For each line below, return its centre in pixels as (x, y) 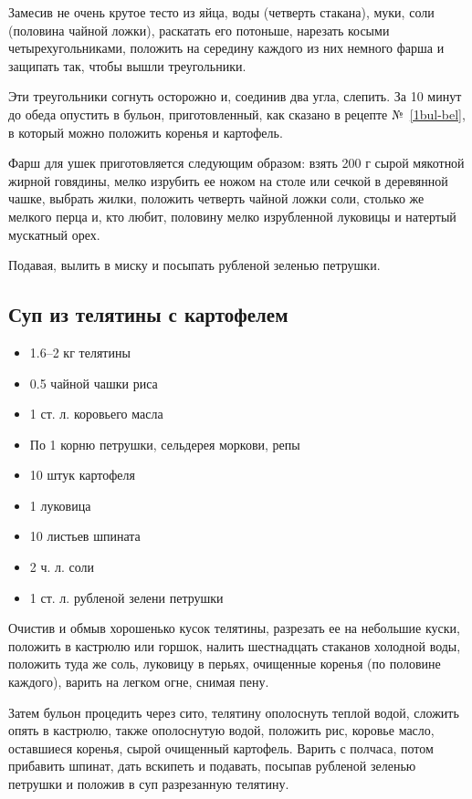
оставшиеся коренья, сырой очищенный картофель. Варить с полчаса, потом (221, 747)
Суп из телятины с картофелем (148, 314)
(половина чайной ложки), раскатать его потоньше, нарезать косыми (199, 30)
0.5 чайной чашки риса (94, 383)
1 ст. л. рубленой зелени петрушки (126, 597)
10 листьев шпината (85, 536)
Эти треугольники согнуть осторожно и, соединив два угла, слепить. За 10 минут (235, 96)
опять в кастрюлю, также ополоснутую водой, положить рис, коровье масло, (221, 730)
